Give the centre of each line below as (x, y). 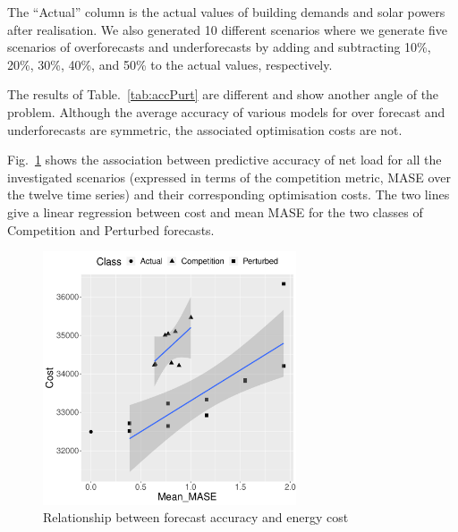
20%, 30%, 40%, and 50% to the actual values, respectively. (170, 64)
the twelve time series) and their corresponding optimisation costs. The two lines (229, 194)
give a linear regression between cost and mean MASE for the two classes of (215, 211)
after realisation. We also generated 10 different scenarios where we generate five (228, 29)
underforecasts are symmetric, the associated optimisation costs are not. (205, 129)
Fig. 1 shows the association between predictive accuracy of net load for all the (225, 160)
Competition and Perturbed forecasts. (111, 229)
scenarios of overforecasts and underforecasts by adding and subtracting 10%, (219, 47)
